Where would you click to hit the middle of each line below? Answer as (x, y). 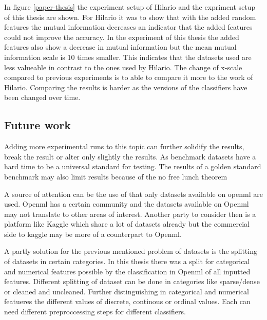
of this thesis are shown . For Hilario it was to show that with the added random (130, 17)
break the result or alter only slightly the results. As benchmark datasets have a (130, 156)
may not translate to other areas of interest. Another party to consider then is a (130, 214)
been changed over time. (42, 97)
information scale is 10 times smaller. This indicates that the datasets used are (128, 57)
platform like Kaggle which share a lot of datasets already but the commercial (127, 224)
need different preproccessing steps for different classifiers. (95, 312)
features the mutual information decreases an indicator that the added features (128, 27)
